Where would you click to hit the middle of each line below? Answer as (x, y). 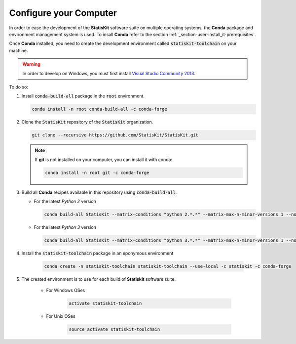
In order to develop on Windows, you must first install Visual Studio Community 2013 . (109, 73)
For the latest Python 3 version (65, 227)
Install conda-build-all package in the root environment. (83, 96)
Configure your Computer (63, 13)
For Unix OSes (61, 316)
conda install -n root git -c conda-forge (97, 172)
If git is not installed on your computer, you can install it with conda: (104, 159)
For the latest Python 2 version (65, 201)
